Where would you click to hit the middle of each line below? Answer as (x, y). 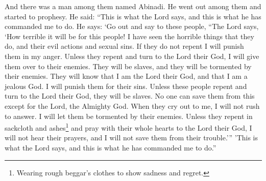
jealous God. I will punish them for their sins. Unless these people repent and (126, 86)
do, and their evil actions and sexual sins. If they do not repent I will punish (124, 46)
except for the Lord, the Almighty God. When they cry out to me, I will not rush (132, 105)
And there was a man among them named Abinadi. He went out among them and (133, 6)
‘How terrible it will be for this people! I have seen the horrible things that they (129, 36)
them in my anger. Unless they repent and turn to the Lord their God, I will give (132, 56)
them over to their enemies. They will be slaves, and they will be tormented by (128, 66)
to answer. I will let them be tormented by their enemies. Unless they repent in (129, 116)
